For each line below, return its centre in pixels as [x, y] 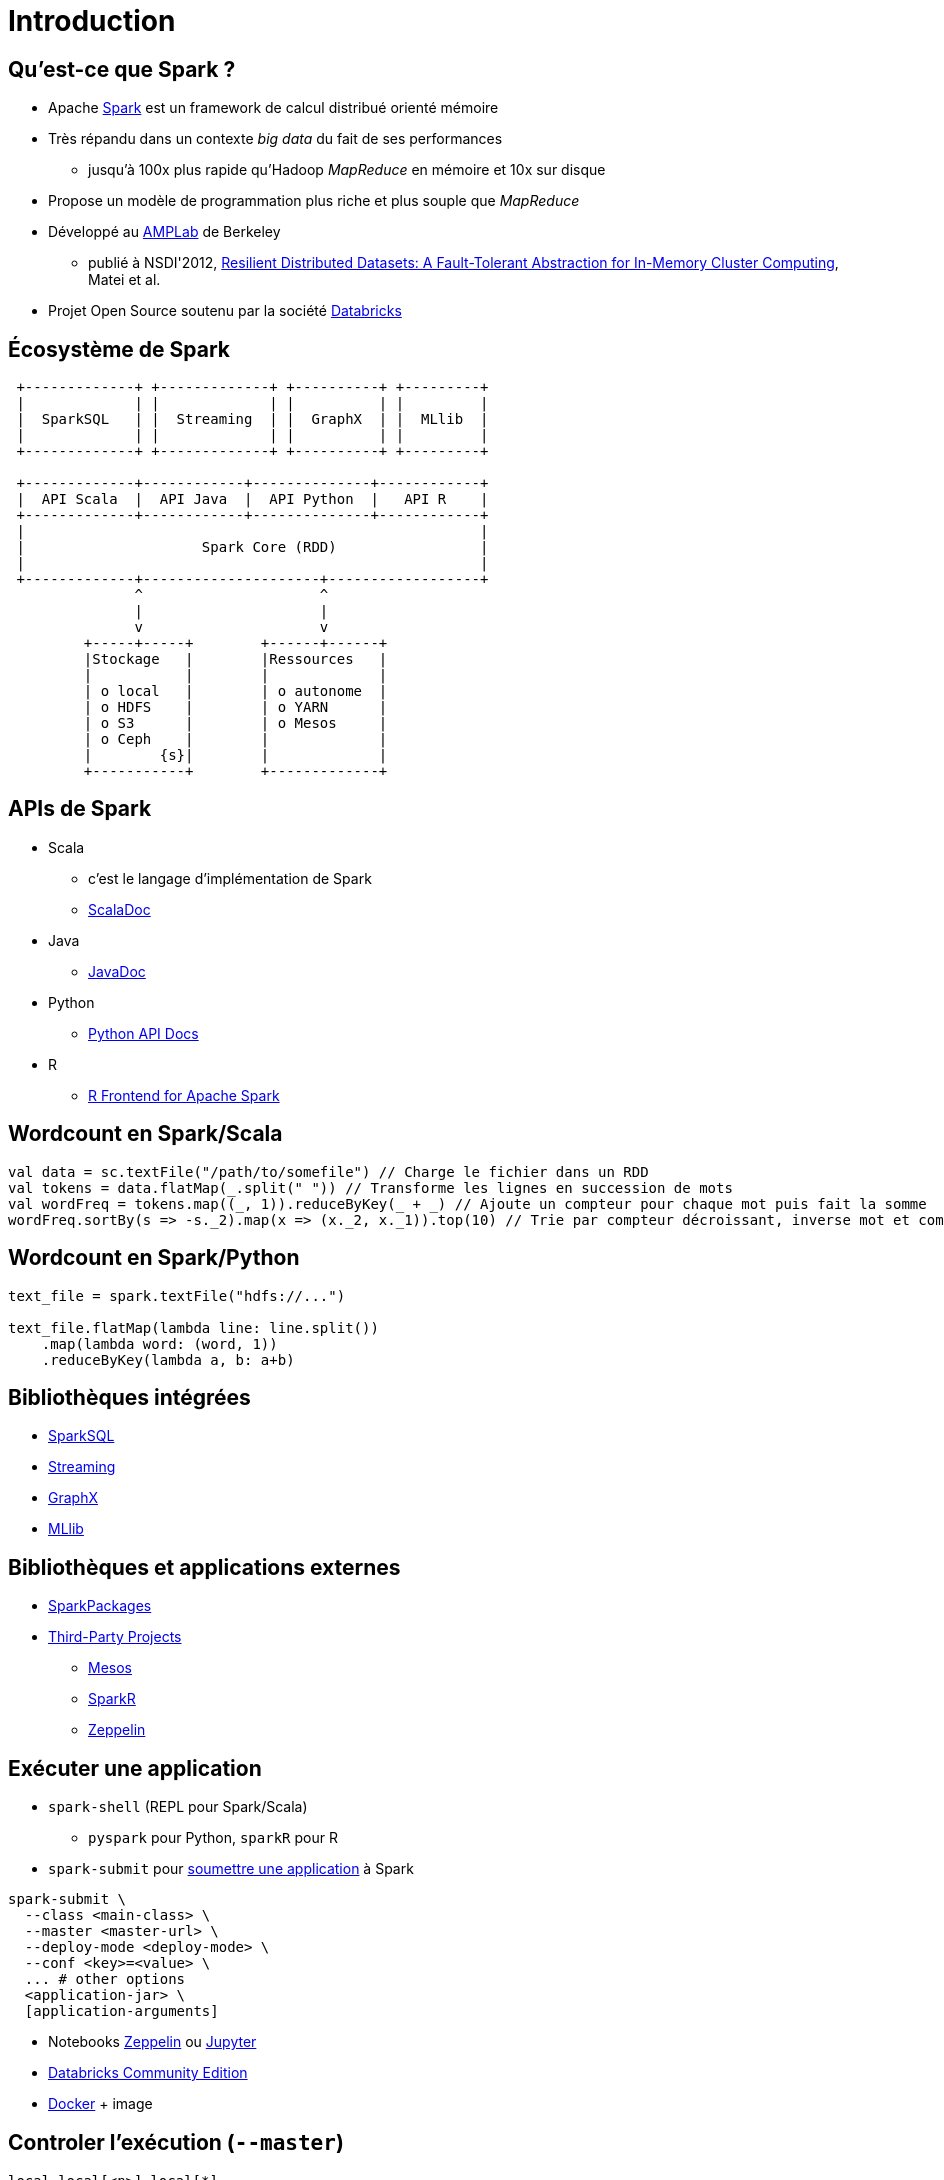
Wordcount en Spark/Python [154, 1258]
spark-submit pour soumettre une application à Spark [231, 1869]
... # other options [105, 1979]
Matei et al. [124, 280]
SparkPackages [100, 1606]
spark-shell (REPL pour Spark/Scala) [178, 1807]
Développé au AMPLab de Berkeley [164, 232]
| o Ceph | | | [235, 739]
